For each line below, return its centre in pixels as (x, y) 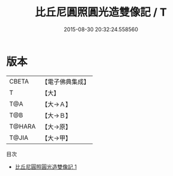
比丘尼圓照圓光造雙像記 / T (101, 12)
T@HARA (23, 126)
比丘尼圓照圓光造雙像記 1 (46, 166)
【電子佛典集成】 (66, 82)
